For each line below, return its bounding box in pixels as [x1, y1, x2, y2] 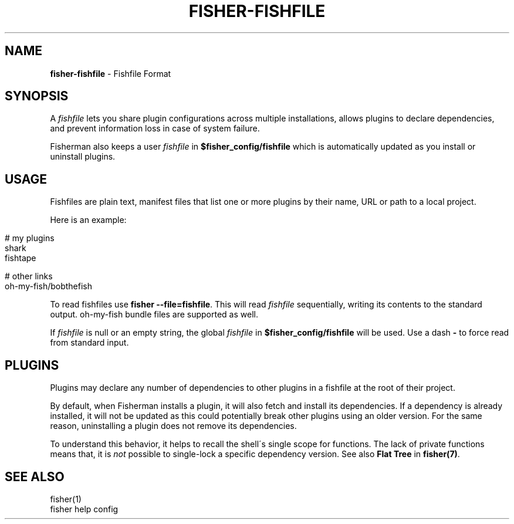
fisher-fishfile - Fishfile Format [50, 68, 171, 79]
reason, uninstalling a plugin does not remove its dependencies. [50, 421, 297, 431]
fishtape [5, 253, 36, 263]
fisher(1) [50, 493, 82, 504]
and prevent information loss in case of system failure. [50, 123, 260, 134]
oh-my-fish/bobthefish [5, 281, 93, 292]
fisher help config [50, 503, 119, 514]
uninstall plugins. [50, 151, 116, 162]
